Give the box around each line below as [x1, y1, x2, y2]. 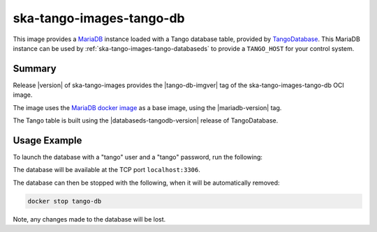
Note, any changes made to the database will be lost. [13, 215, 166, 223]
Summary [13, 63, 57, 75]
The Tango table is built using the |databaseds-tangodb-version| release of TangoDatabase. [13, 116, 279, 125]
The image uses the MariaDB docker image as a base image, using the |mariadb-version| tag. [13, 103, 282, 111]
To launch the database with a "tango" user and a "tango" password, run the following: [13, 153, 263, 161]
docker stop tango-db [27, 197, 102, 205]
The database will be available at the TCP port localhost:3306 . [13, 166, 200, 174]
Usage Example [13, 134, 82, 146]
